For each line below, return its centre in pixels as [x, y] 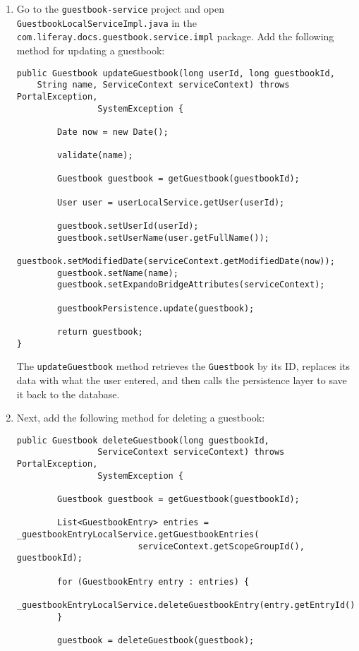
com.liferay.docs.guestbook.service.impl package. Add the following [175, 36]
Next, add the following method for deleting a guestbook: [141, 418]
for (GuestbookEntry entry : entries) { [153, 581]
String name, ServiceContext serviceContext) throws [163, 85]
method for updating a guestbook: [91, 50]
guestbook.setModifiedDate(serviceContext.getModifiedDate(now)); [176, 262]
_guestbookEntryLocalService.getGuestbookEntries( [138, 534]
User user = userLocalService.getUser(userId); [171, 202]
